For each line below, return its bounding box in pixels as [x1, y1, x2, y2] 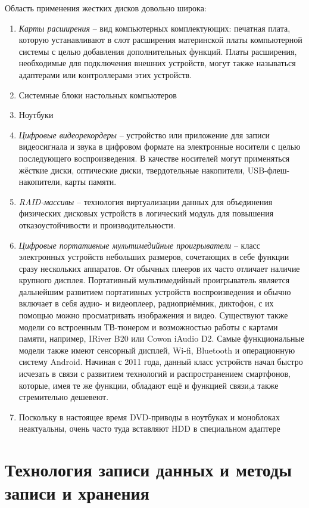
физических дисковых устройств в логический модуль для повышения [18, 207, 274, 219]
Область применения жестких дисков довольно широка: [5, 2, 207, 14]
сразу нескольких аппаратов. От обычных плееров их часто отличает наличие [18, 262, 300, 274]
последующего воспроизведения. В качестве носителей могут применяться [18, 151, 290, 164]
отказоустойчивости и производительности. [18, 218, 176, 231]
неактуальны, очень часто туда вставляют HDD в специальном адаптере [18, 422, 280, 435]
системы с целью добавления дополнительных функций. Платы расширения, [18, 45, 297, 57]
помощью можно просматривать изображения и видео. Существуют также [18, 309, 288, 321]
